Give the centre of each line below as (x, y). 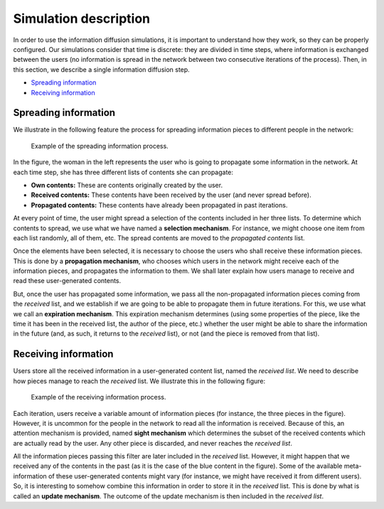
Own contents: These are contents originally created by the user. (127, 185)
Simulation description (82, 18)
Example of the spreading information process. (100, 146)
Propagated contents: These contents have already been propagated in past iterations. (159, 205)
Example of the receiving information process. (98, 397)
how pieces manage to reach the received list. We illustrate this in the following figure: (139, 381)
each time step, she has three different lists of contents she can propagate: (123, 172)
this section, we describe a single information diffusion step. (101, 69)
